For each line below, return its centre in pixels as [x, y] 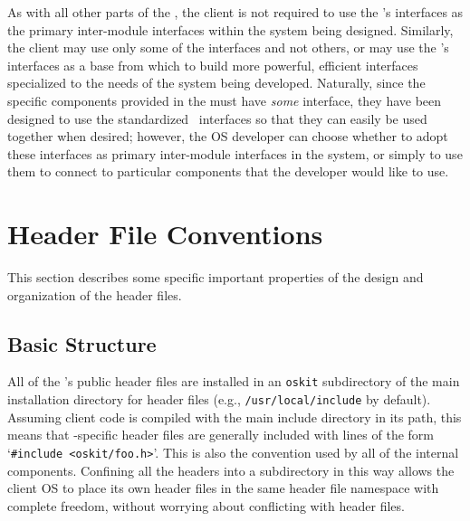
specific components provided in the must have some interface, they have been [225, 100]
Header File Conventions [165, 234]
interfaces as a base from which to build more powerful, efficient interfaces [213, 65]
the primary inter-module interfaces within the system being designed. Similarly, [230, 29]
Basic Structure [82, 343]
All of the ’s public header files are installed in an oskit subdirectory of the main [234, 381]
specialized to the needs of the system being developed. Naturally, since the [216, 83]
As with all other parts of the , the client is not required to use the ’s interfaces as [235, 12]
